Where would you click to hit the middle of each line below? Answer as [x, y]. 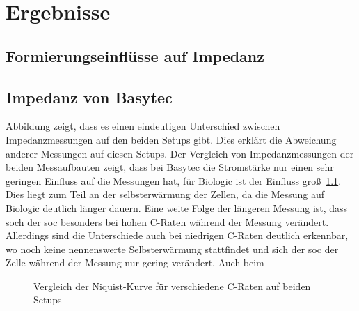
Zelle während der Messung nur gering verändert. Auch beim [135, 263]
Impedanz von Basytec [89, 97]
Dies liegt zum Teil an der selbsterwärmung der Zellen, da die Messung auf [165, 194]
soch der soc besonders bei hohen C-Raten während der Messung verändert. [167, 221]
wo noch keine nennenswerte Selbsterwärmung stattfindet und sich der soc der [172, 249]
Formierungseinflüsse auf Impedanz [135, 55]
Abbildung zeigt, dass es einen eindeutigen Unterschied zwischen [143, 126]
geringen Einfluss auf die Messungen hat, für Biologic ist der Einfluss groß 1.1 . [174, 180]
